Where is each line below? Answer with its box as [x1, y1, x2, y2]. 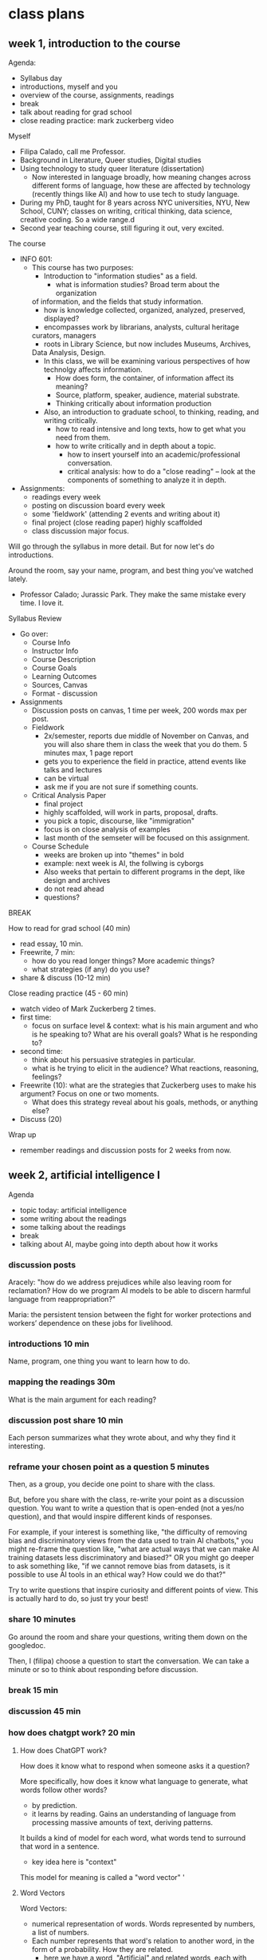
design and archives [43, 876, 111, 884]
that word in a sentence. [19, 1841, 100, 1851]
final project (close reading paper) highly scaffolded [31, 517, 203, 527]
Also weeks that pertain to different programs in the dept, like [43, 867, 245, 876]
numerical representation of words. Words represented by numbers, [31, 1918, 256, 1928]
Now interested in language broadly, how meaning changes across [31, 173, 251, 182]
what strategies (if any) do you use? [31, 964, 150, 974]
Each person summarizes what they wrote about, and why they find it [8, 1433, 236, 1442]
